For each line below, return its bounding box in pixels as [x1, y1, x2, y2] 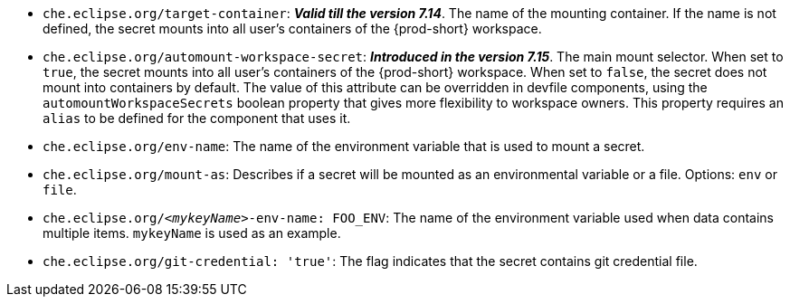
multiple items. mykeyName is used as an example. [43, 225, 341, 241]
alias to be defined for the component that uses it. [43, 110, 351, 126]
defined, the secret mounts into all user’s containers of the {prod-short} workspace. [43, 21, 542, 36]
